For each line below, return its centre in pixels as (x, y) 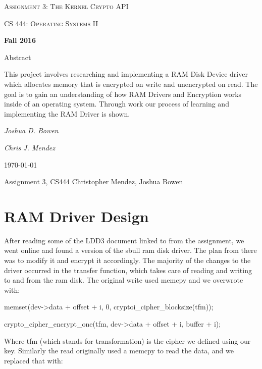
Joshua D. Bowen (31, 130)
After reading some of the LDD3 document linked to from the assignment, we (124, 240)
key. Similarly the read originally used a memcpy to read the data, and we (119, 351)
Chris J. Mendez (30, 147)
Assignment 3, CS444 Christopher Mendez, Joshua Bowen (94, 181)
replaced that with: (34, 360)
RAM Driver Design (76, 216)
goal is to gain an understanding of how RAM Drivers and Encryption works (123, 94)
